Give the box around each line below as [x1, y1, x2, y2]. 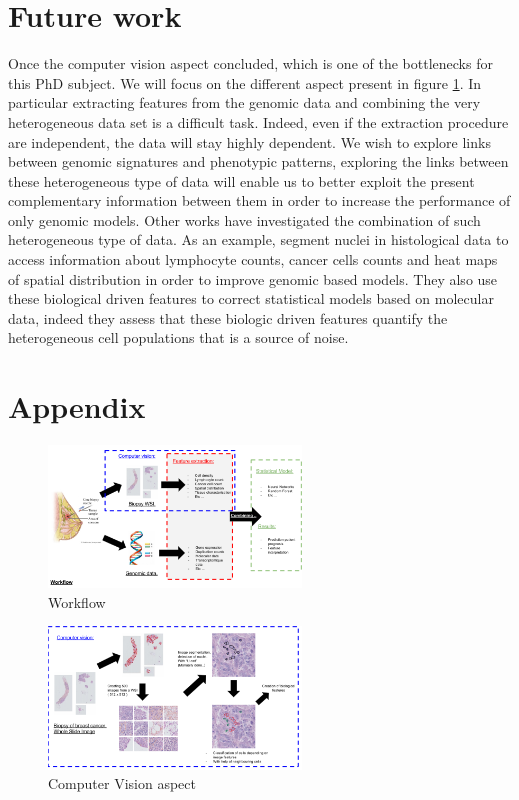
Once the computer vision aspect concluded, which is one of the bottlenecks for [8, 53, 493, 74]
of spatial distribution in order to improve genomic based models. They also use [8, 268, 498, 289]
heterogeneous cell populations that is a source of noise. [8, 327, 349, 348]
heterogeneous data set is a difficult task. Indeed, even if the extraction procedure [8, 111, 509, 132]
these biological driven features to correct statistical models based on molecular [8, 288, 494, 309]
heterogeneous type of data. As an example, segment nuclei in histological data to [8, 229, 509, 250]
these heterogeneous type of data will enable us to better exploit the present [8, 170, 475, 191]
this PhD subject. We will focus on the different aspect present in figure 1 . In [8, 72, 482, 93]
